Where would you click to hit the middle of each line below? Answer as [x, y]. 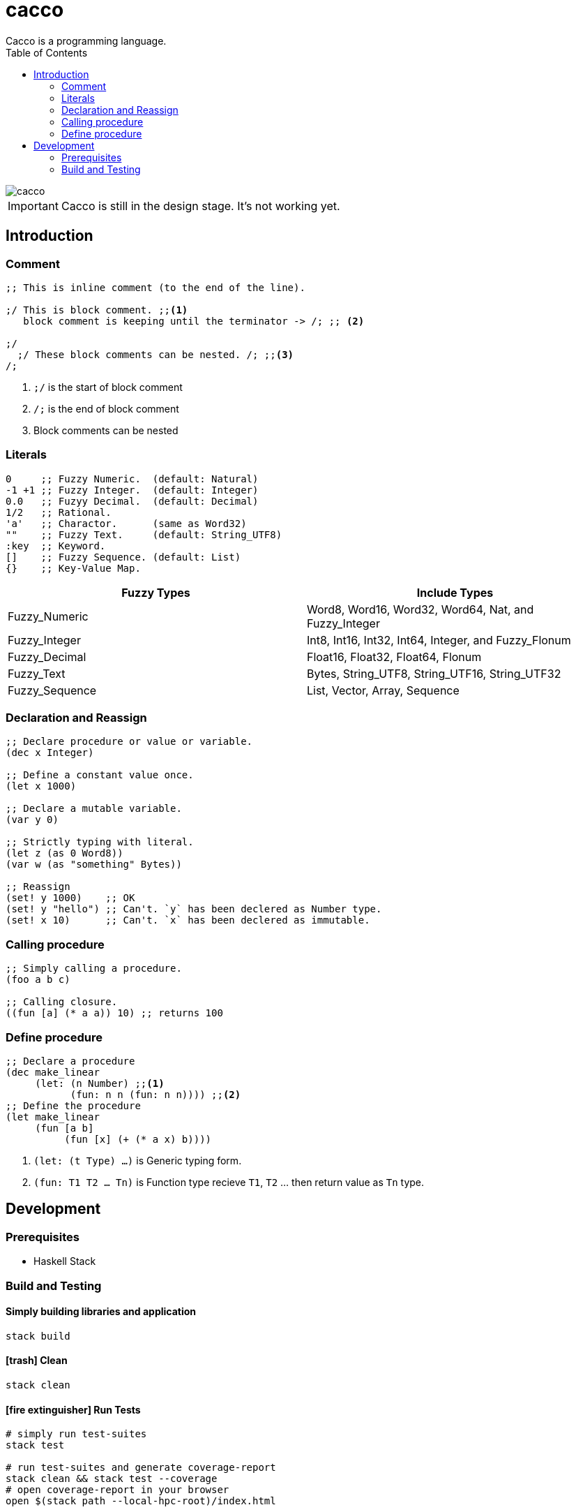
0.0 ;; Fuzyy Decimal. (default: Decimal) [132, 501]
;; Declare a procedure [70, 1061]
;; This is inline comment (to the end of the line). [156, 287]
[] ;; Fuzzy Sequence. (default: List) [123, 557]
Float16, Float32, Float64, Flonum [394, 657]
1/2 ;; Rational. [59, 512]
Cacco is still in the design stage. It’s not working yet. [200, 206]
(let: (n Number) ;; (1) [100, 1083]
